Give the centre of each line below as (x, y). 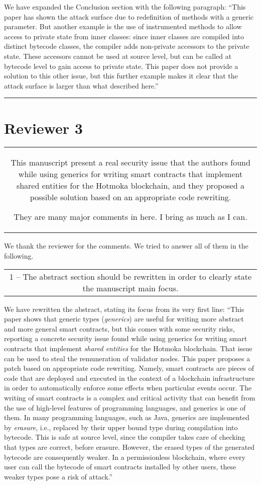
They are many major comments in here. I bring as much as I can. (130, 217)
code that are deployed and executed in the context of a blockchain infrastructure (129, 378)
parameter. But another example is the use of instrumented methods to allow (123, 26)
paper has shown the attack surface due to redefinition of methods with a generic (129, 16)
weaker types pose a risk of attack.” (58, 476)
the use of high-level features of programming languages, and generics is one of (125, 407)
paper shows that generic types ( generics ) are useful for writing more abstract (124, 319)
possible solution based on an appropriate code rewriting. (130, 197)
